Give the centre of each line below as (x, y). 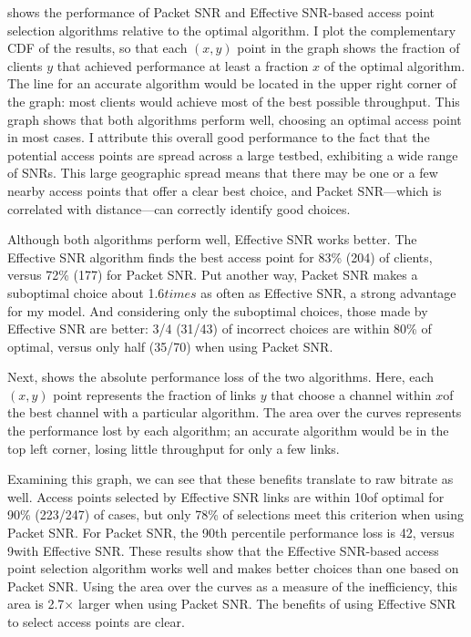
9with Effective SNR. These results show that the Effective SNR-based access (223, 550)
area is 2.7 (36, 604)
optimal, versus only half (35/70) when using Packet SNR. (170, 346)
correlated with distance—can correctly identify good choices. (179, 208)
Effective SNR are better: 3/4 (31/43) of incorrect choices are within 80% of (220, 329)
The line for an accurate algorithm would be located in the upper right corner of (232, 83)
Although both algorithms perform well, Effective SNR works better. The (212, 239)
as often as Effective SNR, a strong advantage (328, 292)
